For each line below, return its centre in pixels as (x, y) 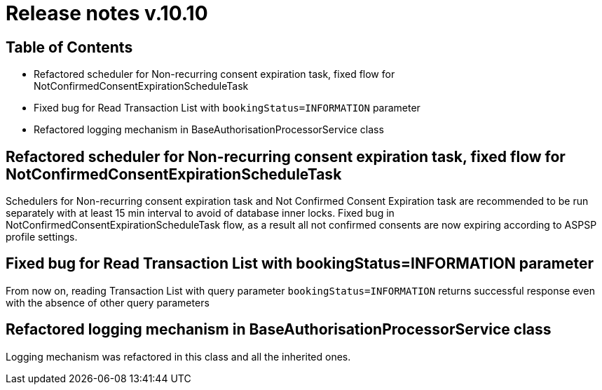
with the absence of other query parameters (108, 302)
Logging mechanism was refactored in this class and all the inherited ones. (178, 356)
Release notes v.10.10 (107, 13)
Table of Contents (69, 47)
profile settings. (42, 237)
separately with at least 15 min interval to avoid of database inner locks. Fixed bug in (200, 213)
